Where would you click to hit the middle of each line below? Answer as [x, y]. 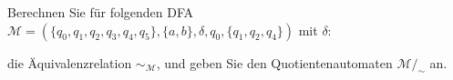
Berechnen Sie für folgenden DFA [101, 12]
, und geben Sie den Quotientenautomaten [274, 62]
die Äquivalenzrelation [70, 62]
